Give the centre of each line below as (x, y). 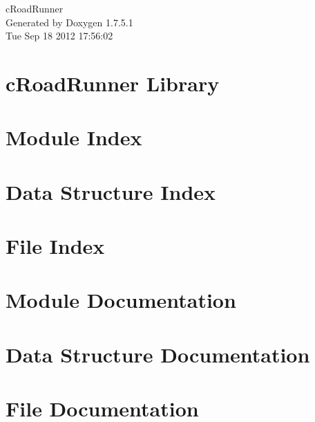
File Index (55, 246)
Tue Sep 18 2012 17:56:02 (59, 36)
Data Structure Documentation (158, 354)
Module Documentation (121, 300)
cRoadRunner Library (113, 83)
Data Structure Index (111, 191)
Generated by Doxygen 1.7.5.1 (69, 22)
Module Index (74, 137)
